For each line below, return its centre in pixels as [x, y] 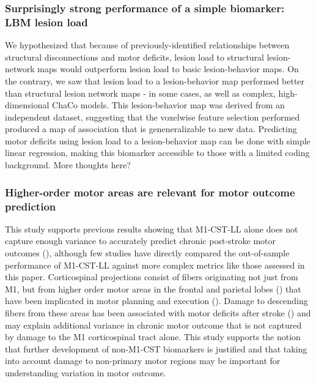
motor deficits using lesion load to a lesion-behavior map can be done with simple [158, 140]
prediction [31, 206]
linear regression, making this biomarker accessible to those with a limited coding [157, 153]
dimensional [27, 105]
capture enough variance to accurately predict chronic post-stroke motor [140, 241]
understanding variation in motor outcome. [86, 372]
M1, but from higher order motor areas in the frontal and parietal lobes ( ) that [153, 288]
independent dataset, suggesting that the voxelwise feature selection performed [152, 117]
